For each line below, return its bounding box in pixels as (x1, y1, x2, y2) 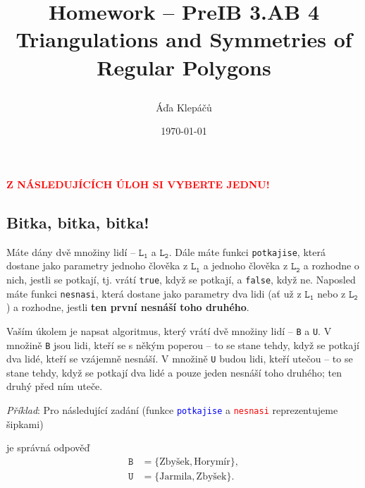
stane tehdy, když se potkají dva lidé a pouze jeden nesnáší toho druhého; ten (6, 365, 342, 379)
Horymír (194, 456, 230, 467)
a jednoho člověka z (203, 258, 288, 273)
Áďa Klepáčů (156, 99, 212, 114)
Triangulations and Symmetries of (16, 25, 352, 54)
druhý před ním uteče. (6, 379, 103, 394)
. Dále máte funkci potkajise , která (168, 244, 326, 259)
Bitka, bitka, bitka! (6, 211, 149, 233)
